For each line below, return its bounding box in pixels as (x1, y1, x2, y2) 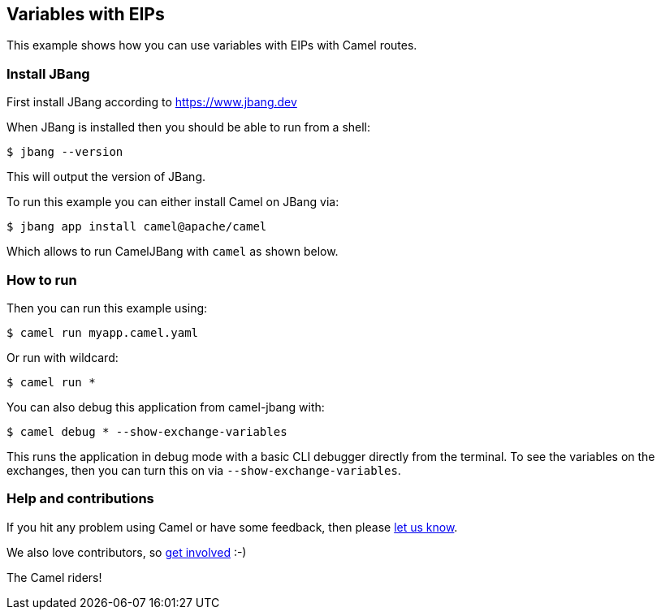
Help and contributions (6, 490, 154, 507)
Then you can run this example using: (6, 300, 208, 315)
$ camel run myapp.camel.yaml (6, 325, 199, 339)
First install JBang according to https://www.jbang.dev (6, 95, 297, 110)
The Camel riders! (6, 570, 102, 584)
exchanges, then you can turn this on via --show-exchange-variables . (6, 463, 401, 477)
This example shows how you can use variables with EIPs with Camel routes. (6, 38, 417, 53)
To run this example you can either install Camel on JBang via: (6, 195, 339, 209)
